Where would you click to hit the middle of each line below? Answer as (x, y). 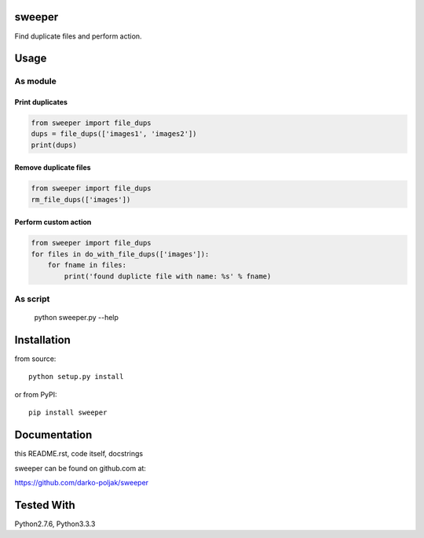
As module (35, 81)
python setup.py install (76, 377)
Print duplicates (41, 102)
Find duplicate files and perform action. (78, 36)
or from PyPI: (36, 394)
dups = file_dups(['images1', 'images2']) (114, 134)
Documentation (53, 435)
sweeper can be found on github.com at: (80, 468)
